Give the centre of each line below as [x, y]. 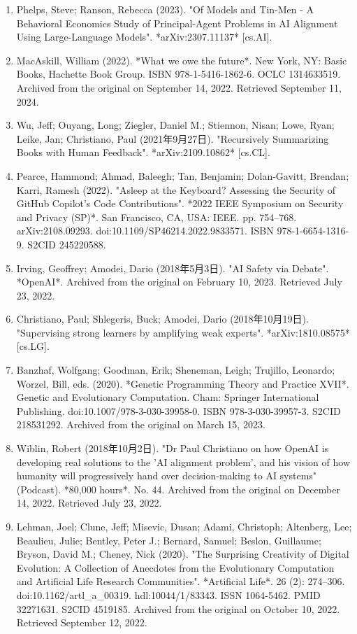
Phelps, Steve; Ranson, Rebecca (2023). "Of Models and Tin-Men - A [165, 9]
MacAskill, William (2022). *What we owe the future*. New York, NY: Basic [182, 60]
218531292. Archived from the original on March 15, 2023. [141, 424]
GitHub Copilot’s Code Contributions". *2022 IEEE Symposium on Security [180, 203]
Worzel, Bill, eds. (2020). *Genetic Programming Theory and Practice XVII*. [183, 383]
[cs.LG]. [33, 346]
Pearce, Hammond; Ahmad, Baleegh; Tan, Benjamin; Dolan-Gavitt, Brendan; [183, 175]
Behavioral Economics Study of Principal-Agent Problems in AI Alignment [177, 23]
